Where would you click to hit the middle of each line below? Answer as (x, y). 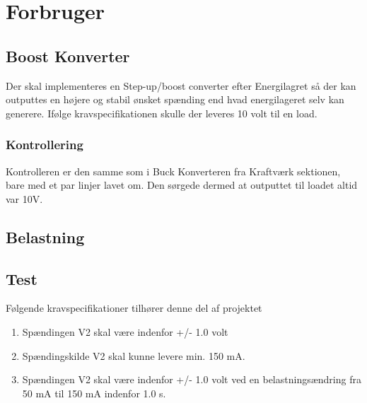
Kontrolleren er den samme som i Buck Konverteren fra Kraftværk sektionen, (173, 171)
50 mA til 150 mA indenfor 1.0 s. (94, 393)
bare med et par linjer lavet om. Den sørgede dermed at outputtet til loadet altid (182, 185)
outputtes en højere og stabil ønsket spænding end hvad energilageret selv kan (175, 99)
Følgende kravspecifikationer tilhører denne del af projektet (134, 308)
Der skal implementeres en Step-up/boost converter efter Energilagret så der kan (181, 85)
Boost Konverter (68, 56)
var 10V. (24, 198)
